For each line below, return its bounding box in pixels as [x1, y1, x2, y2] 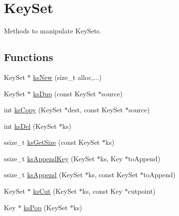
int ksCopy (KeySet [4, 105, 62, 115]
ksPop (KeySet [23, 202, 68, 212]
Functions [4, 49, 53, 64]
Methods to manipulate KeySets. [4, 26, 102, 36]
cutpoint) [128, 186, 156, 196]
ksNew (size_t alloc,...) [33, 72, 102, 82]
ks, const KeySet [88, 170, 138, 180]
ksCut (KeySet [33, 186, 77, 196]
